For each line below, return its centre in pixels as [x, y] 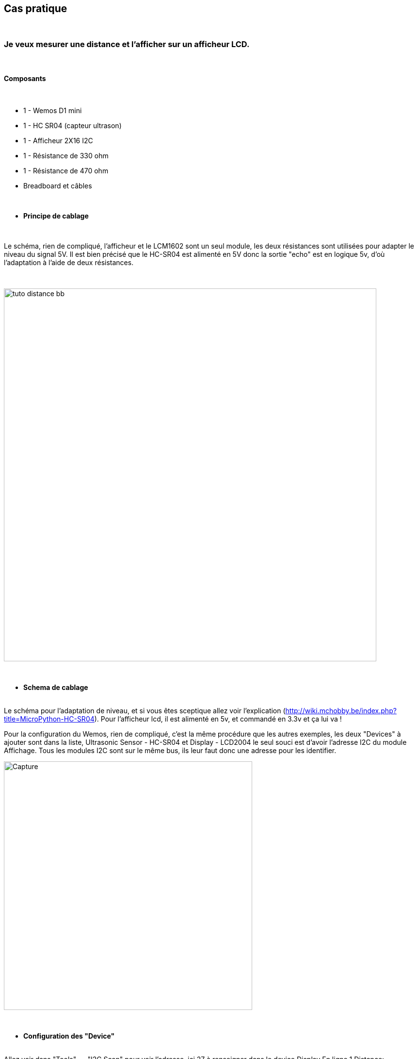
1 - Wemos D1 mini [53, 111]
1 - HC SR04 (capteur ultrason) [72, 126]
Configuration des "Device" [69, 1036]
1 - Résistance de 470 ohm [66, 171]
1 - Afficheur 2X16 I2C [58, 141]
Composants [25, 78]
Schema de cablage [56, 688]
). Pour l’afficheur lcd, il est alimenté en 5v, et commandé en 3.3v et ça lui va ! [218, 719]
